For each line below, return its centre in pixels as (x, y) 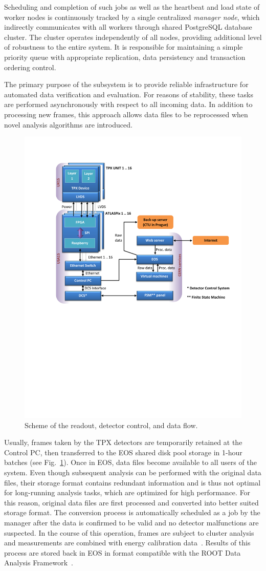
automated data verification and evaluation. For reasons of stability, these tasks (129, 94)
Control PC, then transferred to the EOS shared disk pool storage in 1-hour (123, 452)
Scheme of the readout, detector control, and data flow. (111, 425)
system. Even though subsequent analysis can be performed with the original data (133, 472)
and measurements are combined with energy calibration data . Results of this (127, 543)
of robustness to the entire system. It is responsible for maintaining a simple (124, 47)
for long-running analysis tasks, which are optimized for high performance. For (127, 492)
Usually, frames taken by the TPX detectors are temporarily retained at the (123, 442)
